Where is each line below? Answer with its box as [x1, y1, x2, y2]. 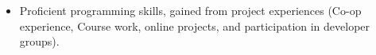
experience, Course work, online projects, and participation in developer [19, 17, 370, 34]
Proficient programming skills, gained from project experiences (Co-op [19, 2, 362, 18]
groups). [19, 33, 60, 49]
